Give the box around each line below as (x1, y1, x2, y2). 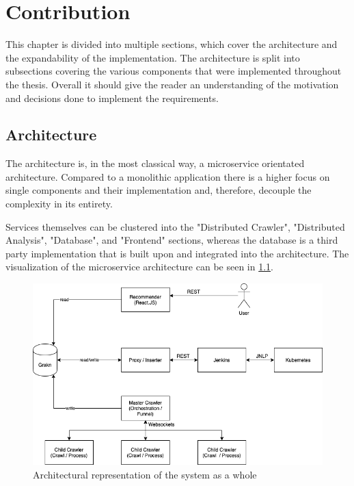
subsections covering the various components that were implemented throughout (5, 64, 342, 78)
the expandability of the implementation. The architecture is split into (5, 50, 300, 64)
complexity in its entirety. (5, 196, 113, 211)
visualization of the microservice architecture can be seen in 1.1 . (5, 259, 273, 274)
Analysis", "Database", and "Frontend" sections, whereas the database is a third (5, 233, 338, 247)
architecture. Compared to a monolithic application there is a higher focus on (5, 169, 330, 183)
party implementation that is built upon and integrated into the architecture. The (5, 246, 349, 260)
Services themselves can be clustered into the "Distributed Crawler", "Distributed (5, 219, 345, 233)
